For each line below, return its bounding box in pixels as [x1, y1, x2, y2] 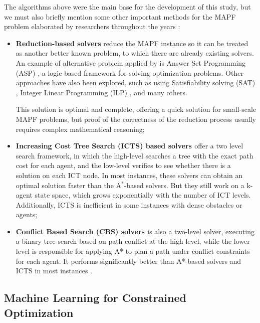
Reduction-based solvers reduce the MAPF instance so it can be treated [16, 38, 248, 48]
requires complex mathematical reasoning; [16, 123, 145, 134]
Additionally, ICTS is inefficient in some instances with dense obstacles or [16, 199, 242, 210]
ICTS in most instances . [16, 265, 93, 276]
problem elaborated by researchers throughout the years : [4, 21, 180, 32]
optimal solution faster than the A [16, 180, 122, 190]
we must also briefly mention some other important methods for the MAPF [4, 11, 236, 22]
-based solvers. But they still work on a [124, 180, 244, 190]
